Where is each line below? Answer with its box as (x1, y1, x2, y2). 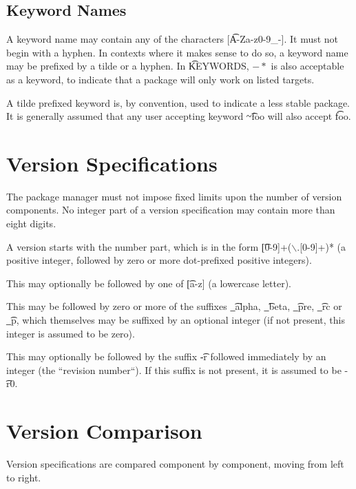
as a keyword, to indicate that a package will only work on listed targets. (6, 72, 315, 86)
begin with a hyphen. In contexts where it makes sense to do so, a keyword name (6, 45, 348, 59)
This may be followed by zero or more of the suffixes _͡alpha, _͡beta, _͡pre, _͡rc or (6, 299, 342, 313)
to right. (6, 470, 41, 484)
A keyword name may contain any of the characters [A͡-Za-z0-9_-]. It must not (6, 32, 339, 46)
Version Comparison (6, 417, 202, 445)
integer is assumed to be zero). (6, 326, 135, 340)
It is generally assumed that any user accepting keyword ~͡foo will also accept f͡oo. (6, 109, 351, 123)
